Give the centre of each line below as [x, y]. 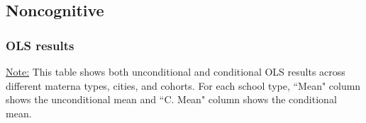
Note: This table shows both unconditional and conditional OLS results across [176, 71]
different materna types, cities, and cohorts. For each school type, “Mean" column [183, 85]
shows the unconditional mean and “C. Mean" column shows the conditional [171, 99]
